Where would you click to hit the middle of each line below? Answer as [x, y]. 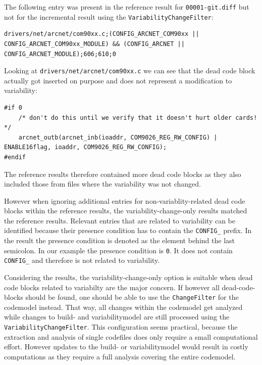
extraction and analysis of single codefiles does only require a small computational [131, 336]
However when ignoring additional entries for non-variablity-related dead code [125, 200]
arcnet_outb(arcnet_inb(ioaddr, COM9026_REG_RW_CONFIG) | [118, 137]
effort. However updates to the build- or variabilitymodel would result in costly [126, 347]
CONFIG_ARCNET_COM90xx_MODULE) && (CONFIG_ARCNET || [94, 44]
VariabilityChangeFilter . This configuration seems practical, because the [121, 327]
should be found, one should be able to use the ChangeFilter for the [132, 297]
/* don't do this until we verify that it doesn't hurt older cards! [138, 118]
